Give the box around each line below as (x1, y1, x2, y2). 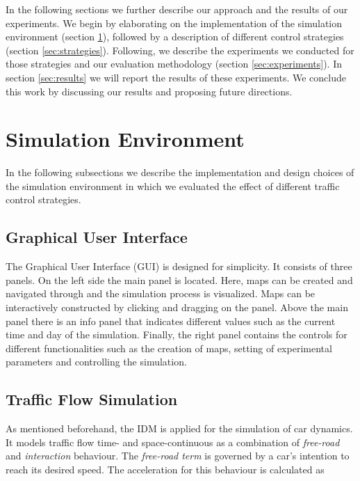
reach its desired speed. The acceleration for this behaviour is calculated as (6, 462, 325, 476)
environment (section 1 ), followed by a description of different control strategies (6, 29, 344, 44)
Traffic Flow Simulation (6, 388, 178, 410)
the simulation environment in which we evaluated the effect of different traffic (6, 178, 340, 193)
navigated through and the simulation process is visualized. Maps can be (6, 286, 316, 301)
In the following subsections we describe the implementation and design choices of (6, 165, 354, 180)
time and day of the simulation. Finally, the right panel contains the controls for (6, 327, 347, 342)
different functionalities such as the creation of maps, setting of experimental (6, 340, 332, 355)
